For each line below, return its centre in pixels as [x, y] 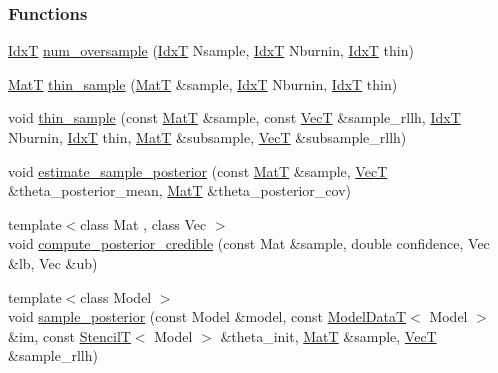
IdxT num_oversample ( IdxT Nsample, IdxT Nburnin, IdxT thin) [211, 50]
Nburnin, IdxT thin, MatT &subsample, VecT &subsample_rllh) [207, 137]
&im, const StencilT [69, 335]
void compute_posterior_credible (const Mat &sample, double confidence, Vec [249, 243]
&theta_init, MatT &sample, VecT [328, 335]
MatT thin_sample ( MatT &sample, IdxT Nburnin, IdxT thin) [203, 83]
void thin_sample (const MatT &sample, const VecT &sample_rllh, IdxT [234, 117]
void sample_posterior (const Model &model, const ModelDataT [207, 316]
